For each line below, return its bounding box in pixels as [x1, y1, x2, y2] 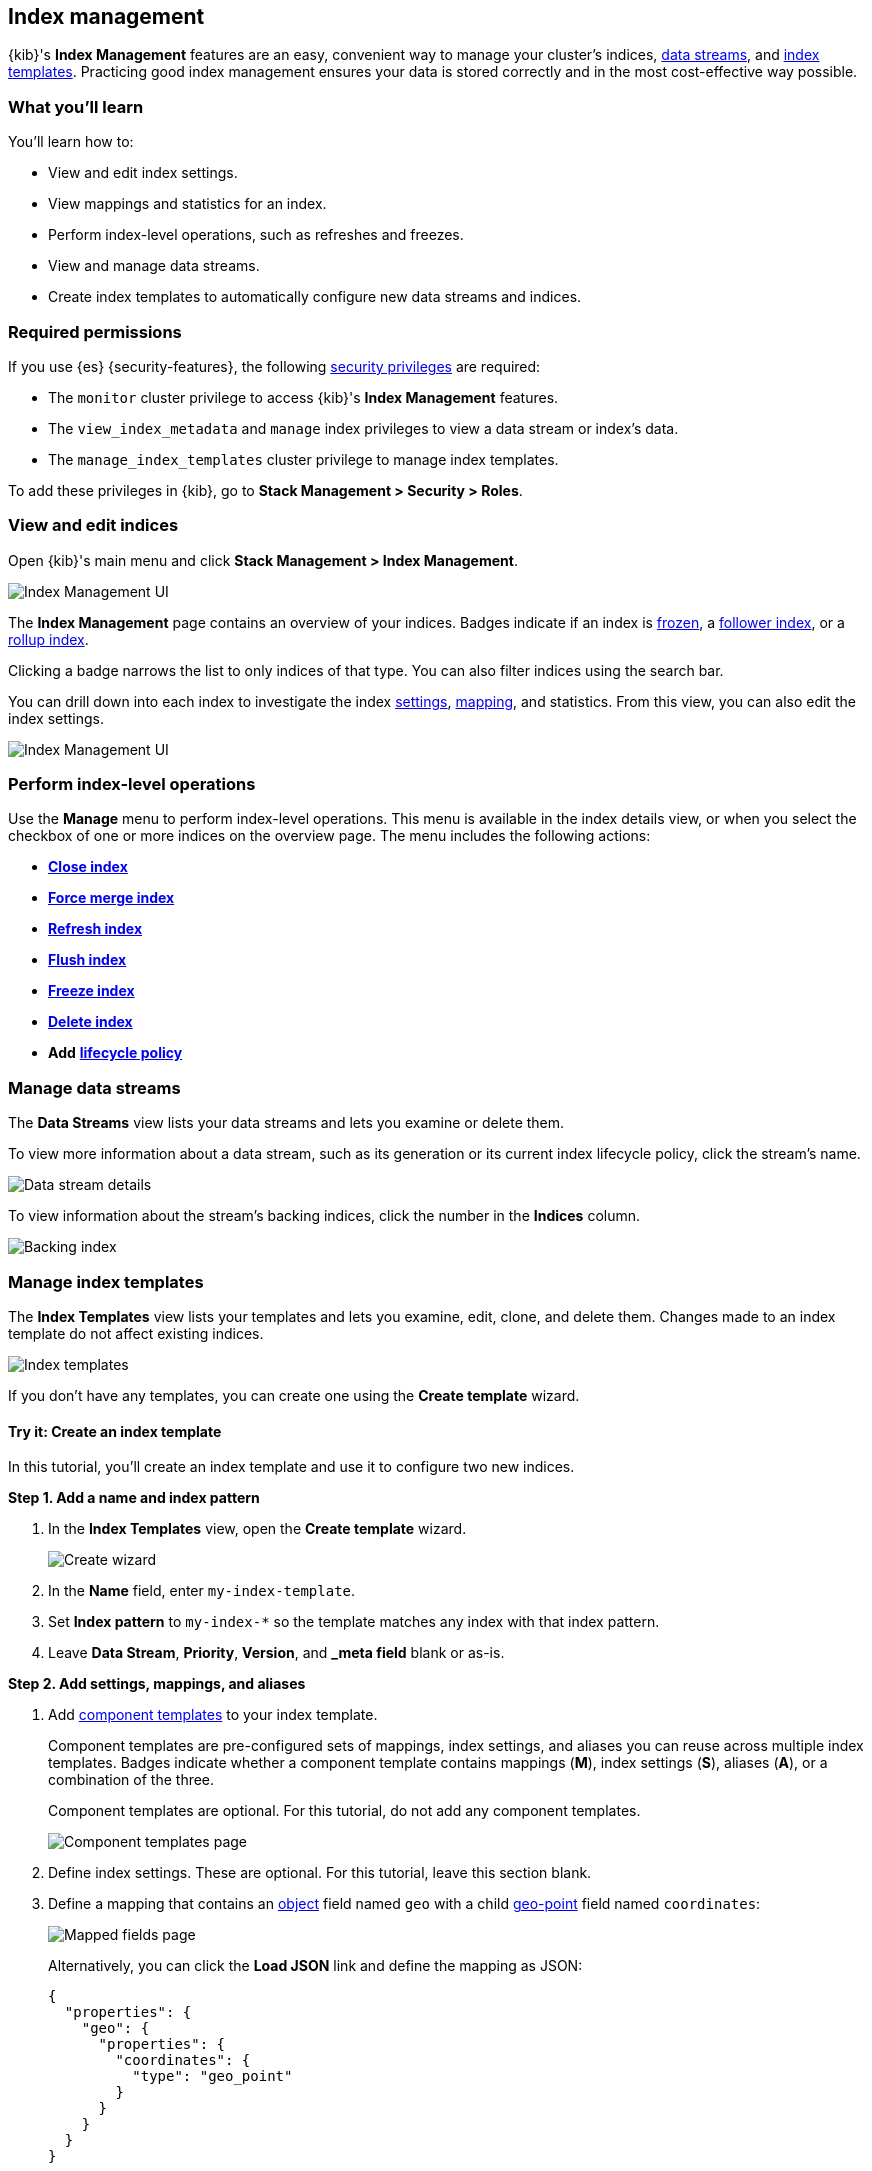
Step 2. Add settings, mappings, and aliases [8, 1675, 306, 1693]
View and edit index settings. [48, 164, 238, 182]
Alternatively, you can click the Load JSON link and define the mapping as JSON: [48, 1957, 583, 1975]
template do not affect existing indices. [8, 1324, 264, 1342]
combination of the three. [48, 1771, 215, 1789]
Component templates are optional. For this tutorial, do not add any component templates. [48, 1802, 641, 1820]
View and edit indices [8, 515, 179, 536]
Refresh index [48, 920, 143, 938]
